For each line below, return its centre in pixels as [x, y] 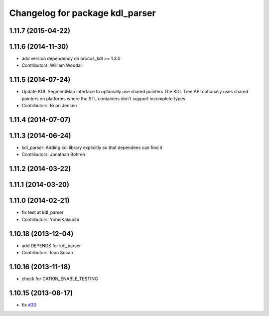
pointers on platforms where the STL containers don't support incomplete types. [104, 98]
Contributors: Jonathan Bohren [54, 155]
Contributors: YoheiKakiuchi [50, 219]
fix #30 [29, 305]
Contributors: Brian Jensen [49, 106]
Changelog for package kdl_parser [83, 13]
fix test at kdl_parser [43, 212]
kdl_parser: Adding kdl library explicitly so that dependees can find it [92, 148]
